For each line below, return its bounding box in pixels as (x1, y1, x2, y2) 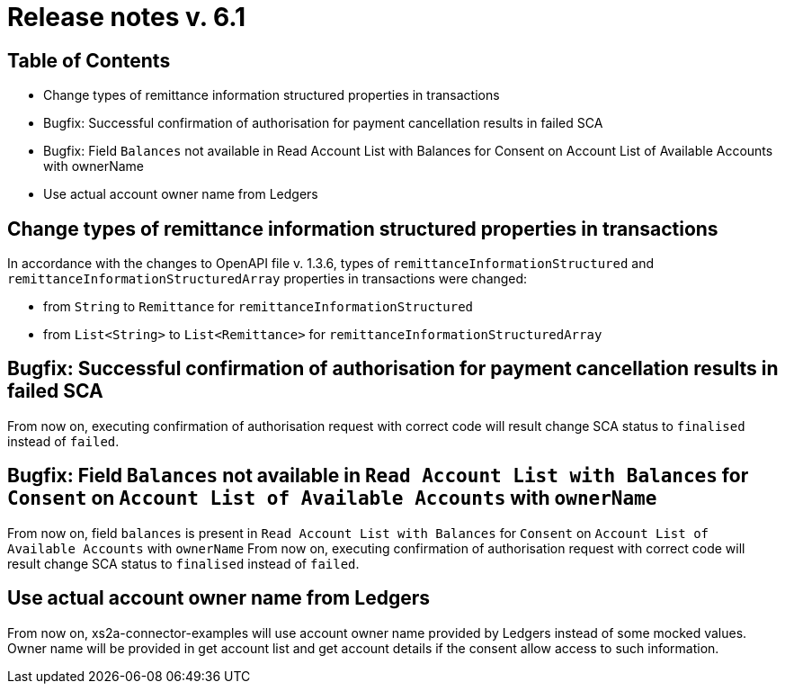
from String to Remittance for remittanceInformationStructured (43, 299, 474, 315)
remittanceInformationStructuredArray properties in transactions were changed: (7, 271, 528, 287)
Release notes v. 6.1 (7, 2, 246, 32)
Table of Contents (7, 49, 171, 72)
